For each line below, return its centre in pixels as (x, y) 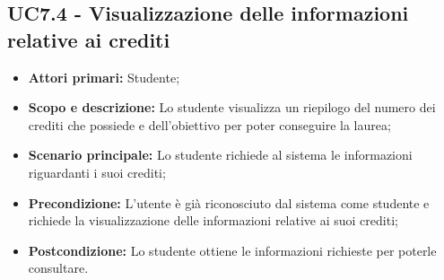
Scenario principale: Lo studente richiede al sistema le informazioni (220, 155)
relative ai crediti (89, 39)
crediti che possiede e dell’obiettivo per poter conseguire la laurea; (209, 124)
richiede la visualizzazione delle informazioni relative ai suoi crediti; (213, 220)
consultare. (58, 268)
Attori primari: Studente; (104, 77)
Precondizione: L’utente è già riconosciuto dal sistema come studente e (229, 202)
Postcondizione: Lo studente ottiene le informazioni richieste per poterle (232, 250)
